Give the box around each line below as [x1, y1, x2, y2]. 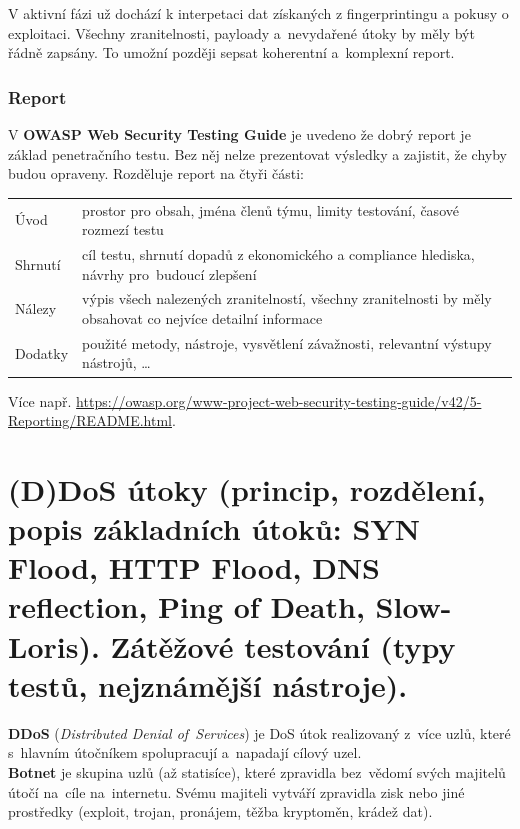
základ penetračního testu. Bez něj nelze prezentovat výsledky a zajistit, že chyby [8, 143, 508, 164]
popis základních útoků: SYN [8, 508, 420, 549]
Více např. [8, 390, 72, 411]
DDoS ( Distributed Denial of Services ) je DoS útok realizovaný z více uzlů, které [8, 722, 511, 743]
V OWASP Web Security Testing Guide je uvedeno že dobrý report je [8, 124, 471, 144]
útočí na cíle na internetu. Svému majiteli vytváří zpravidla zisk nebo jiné [8, 781, 465, 802]
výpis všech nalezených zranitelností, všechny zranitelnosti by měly [82, 288, 492, 309]
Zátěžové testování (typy [110, 625, 456, 666]
